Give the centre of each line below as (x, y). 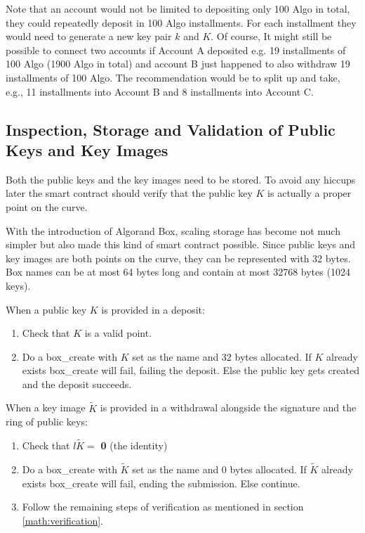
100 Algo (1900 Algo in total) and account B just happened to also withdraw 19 (178, 64)
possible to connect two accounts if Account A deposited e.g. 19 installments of (176, 50)
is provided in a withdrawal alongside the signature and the (228, 407)
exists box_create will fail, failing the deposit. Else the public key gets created (191, 370)
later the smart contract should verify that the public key (129, 193)
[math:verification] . (62, 520)
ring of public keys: (47, 422)
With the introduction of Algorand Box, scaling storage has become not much (173, 230)
